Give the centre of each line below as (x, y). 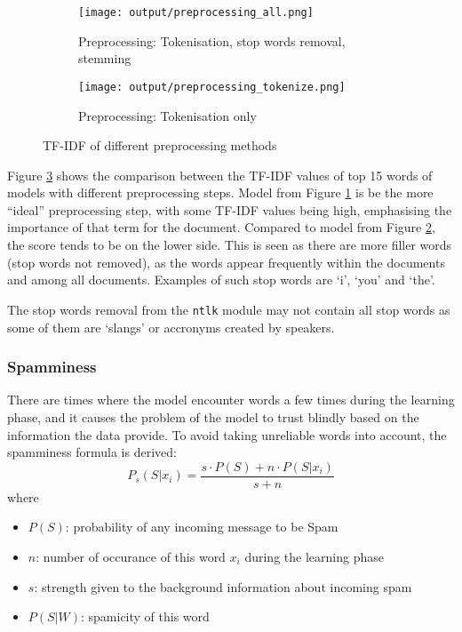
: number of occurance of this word (131, 556)
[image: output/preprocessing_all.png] (196, 12)
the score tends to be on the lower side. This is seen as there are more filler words (230, 245)
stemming (105, 58)
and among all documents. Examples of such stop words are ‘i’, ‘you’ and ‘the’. (221, 280)
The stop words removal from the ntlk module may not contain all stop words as (229, 309)
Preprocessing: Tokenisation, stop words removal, (212, 40)
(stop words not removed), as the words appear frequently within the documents (226, 262)
